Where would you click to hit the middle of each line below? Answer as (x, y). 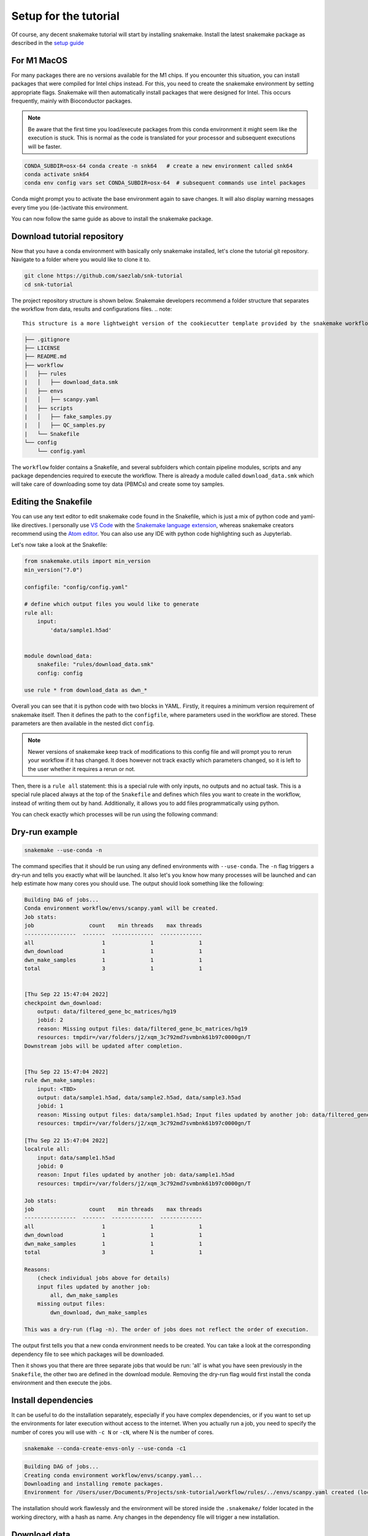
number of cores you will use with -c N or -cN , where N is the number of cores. (113, 1432)
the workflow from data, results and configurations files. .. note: (92, 309)
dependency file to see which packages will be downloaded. (88, 1354)
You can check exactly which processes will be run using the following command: (115, 815)
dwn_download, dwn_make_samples (98, 1312)
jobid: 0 (50, 1166)
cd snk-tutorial (49, 284)
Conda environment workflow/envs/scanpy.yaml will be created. (121, 908)
